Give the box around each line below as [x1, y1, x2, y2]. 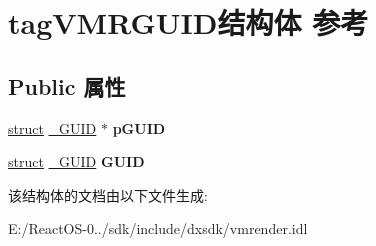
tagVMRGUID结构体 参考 [8, 2, 369, 43]
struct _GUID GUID [8, 151, 145, 172]
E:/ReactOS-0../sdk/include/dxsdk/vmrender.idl [8, 218, 308, 239]
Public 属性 [8, 70, 126, 101]
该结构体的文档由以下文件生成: [8, 184, 208, 205]
